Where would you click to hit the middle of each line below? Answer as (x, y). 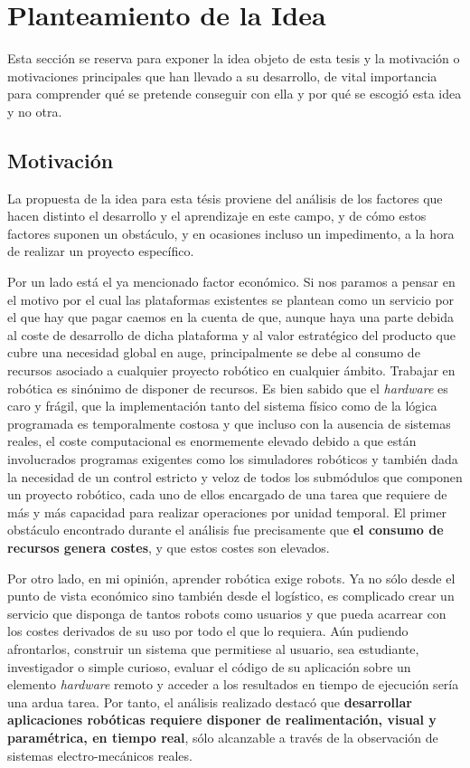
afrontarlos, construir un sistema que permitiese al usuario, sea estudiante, (213, 648)
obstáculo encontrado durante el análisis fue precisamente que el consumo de (226, 530)
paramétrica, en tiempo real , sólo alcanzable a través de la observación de (223, 737)
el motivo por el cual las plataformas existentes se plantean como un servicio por (231, 299)
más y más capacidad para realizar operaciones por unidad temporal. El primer (227, 512)
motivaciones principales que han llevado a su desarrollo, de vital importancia (222, 76)
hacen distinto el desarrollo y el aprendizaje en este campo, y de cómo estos (217, 216)
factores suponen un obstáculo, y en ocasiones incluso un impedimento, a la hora (231, 233)
